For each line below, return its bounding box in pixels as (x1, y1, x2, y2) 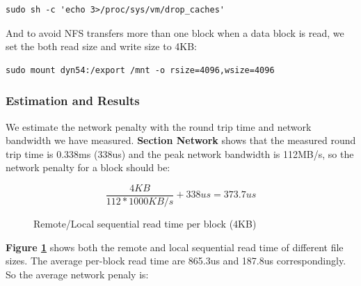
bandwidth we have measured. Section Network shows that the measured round (6, 133, 356, 148)
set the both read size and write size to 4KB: (6, 39, 198, 54)
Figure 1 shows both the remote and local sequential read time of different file (6, 239, 344, 254)
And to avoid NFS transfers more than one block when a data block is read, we (6, 25, 344, 40)
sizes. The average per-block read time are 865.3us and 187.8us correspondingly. (6, 253, 346, 268)
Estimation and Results (6, 92, 140, 109)
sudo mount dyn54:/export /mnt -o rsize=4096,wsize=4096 (6, 65, 275, 75)
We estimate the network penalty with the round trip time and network (6, 119, 312, 134)
